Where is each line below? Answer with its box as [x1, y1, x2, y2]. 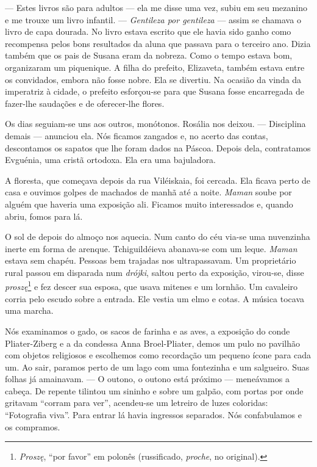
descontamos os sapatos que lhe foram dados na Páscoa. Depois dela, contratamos [5, 141, 311, 154]
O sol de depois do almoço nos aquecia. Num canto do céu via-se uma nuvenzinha [5, 230, 310, 243]
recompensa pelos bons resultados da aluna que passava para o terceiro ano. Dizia [5, 37, 311, 49]
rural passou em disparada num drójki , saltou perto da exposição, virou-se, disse [5, 266, 304, 278]
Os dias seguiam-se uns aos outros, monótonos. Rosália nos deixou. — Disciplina [5, 117, 306, 130]
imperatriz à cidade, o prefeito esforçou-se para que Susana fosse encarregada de [5, 85, 305, 98]
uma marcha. [5, 304, 54, 317]
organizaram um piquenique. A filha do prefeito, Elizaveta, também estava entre [5, 60, 305, 73]
